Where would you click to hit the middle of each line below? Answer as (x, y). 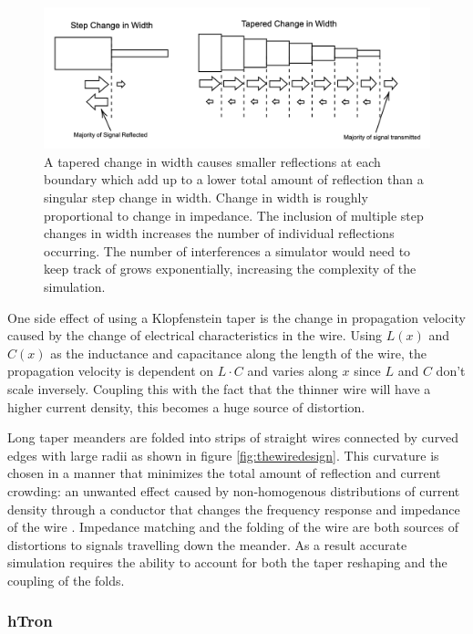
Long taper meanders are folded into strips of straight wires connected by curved (233, 437)
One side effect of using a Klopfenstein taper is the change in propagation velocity (236, 317)
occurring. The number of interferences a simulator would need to (227, 250)
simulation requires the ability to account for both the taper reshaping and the (227, 562)
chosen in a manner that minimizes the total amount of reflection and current (224, 473)
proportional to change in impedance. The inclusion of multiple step (234, 215)
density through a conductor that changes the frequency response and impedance (234, 509)
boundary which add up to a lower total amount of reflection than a (234, 179)
